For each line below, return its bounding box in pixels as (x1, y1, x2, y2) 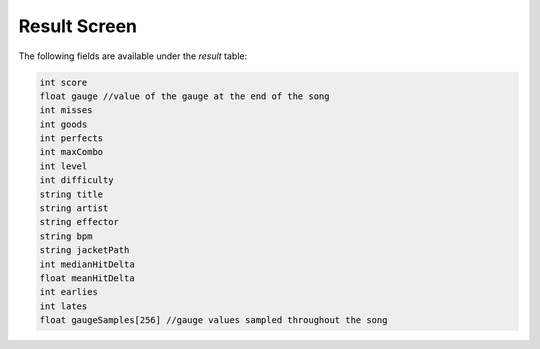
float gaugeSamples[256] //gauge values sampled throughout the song (39, 315, 388, 326)
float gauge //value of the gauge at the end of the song (39, 90, 330, 102)
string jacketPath (39, 245, 130, 256)
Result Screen (18, 15, 138, 37)
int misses (39, 105, 93, 116)
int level (39, 160, 88, 172)
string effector (39, 216, 120, 228)
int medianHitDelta (39, 258, 135, 270)
